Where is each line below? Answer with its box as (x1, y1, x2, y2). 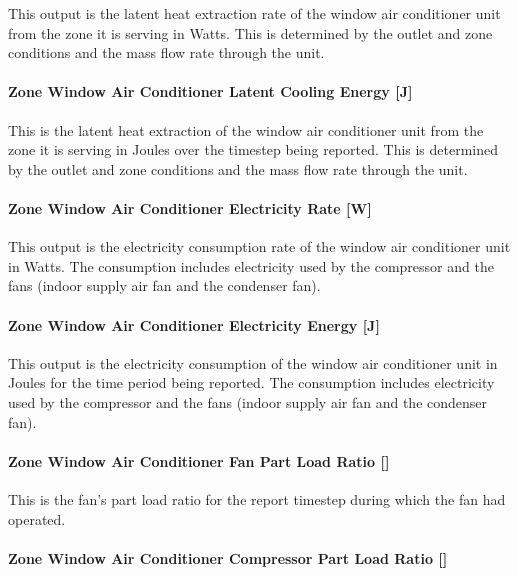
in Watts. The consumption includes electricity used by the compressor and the (8, 255, 494, 276)
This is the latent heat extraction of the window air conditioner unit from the (8, 119, 484, 140)
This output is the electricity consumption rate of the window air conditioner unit (8, 236, 511, 257)
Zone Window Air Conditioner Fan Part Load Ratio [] (8, 450, 390, 471)
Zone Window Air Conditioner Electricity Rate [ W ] (8, 197, 372, 218)
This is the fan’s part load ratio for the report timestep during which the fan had (8, 488, 506, 509)
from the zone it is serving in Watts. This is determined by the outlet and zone (8, 22, 493, 43)
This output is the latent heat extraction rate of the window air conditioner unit (8, 3, 501, 23)
